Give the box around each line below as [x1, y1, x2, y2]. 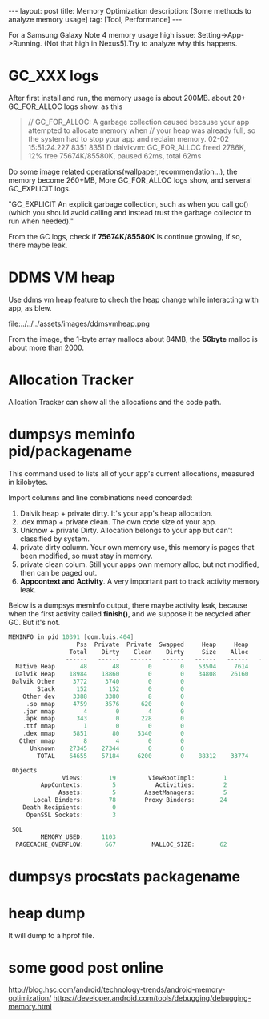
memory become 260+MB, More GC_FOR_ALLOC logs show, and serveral [8, 175, 252, 185]
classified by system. [19, 534, 90, 544]
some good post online [8, 958, 164, 977]
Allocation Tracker [8, 371, 134, 389]
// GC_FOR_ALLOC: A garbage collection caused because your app [27, 117, 250, 126]
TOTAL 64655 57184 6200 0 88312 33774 [37, 752, 249, 760]
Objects [11, 766, 38, 774]
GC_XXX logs [8, 66, 99, 85]
